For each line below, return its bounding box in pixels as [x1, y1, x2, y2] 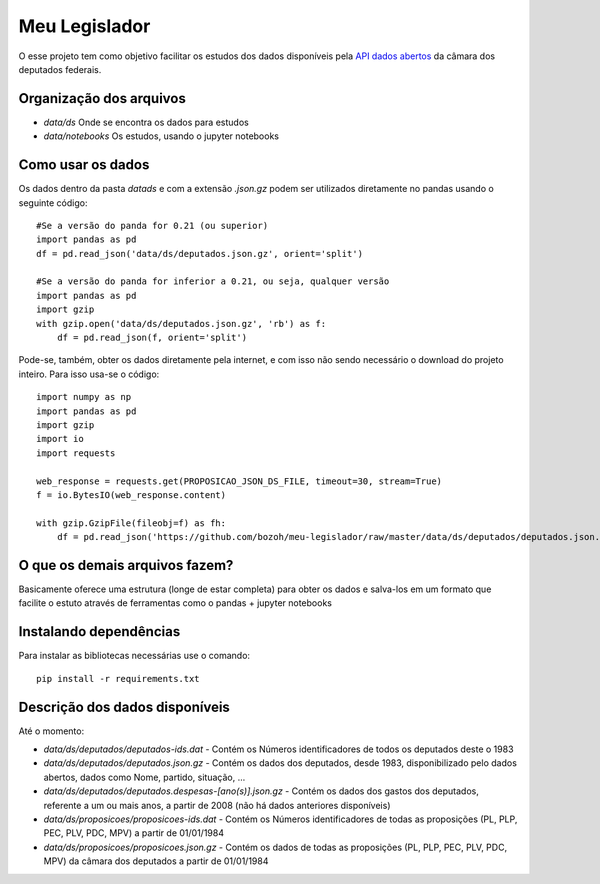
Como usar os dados [18, 156, 150, 174]
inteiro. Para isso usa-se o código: [18, 368, 160, 380]
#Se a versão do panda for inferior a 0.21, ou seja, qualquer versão [36, 276, 390, 287]
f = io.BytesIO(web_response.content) [36, 489, 227, 500]
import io [36, 433, 84, 445]
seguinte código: [18, 196, 88, 209]
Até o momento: [18, 725, 85, 737]
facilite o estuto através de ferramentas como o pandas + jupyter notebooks [18, 597, 332, 609]
